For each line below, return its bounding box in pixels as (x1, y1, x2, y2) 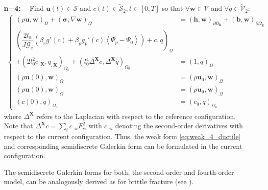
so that (162, 3, 183, 13)
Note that (4, 120, 33, 131)
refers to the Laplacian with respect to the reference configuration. (36, 111, 236, 121)
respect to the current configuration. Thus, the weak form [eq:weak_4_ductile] (4, 131, 241, 141)
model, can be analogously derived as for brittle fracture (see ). (4, 176, 194, 187)
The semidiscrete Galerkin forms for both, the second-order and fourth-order (4, 166, 234, 177)
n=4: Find (4, 3, 44, 13)
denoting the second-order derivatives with (115, 120, 243, 131)
